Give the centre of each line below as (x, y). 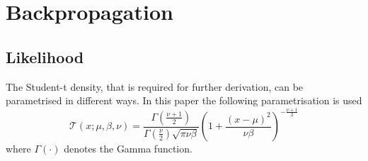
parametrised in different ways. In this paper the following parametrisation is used (184, 100)
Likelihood (45, 56)
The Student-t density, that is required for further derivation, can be (155, 86)
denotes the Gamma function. (128, 149)
